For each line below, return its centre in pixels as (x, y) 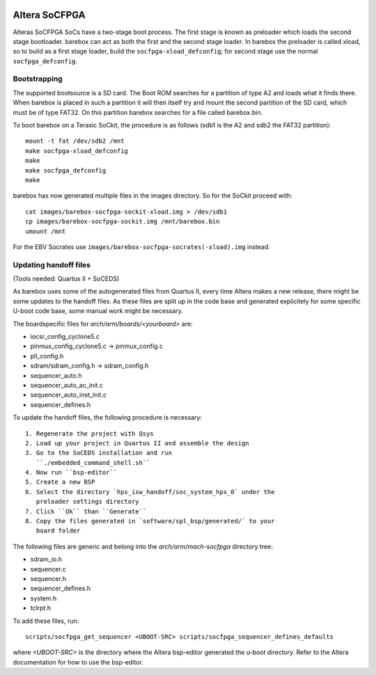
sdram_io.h (46, 559)
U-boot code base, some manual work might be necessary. (98, 311)
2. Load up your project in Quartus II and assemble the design (138, 443)
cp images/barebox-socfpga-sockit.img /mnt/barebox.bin (123, 222)
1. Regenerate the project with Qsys (90, 434)
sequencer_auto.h (56, 375)
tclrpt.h (41, 608)
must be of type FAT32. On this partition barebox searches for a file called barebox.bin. (138, 112)
